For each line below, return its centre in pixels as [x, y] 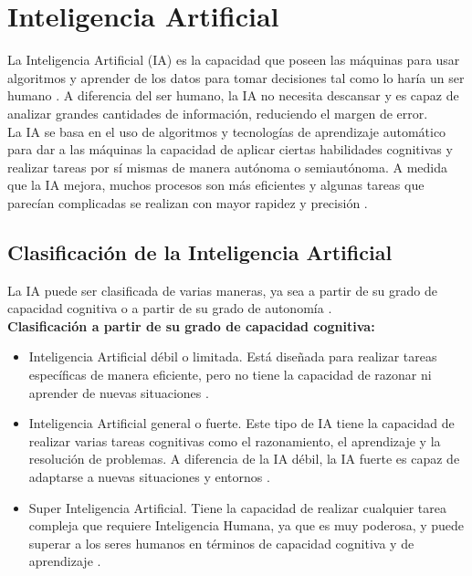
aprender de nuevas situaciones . [119, 392]
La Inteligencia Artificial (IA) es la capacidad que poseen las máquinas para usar [234, 60]
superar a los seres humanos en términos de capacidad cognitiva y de [221, 543]
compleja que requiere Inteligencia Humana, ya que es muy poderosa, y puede [246, 525]
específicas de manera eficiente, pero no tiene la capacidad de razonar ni [230, 375]
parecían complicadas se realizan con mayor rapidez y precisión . [188, 202]
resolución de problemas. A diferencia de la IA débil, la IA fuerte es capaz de [244, 459]
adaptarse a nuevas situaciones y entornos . [149, 477]
